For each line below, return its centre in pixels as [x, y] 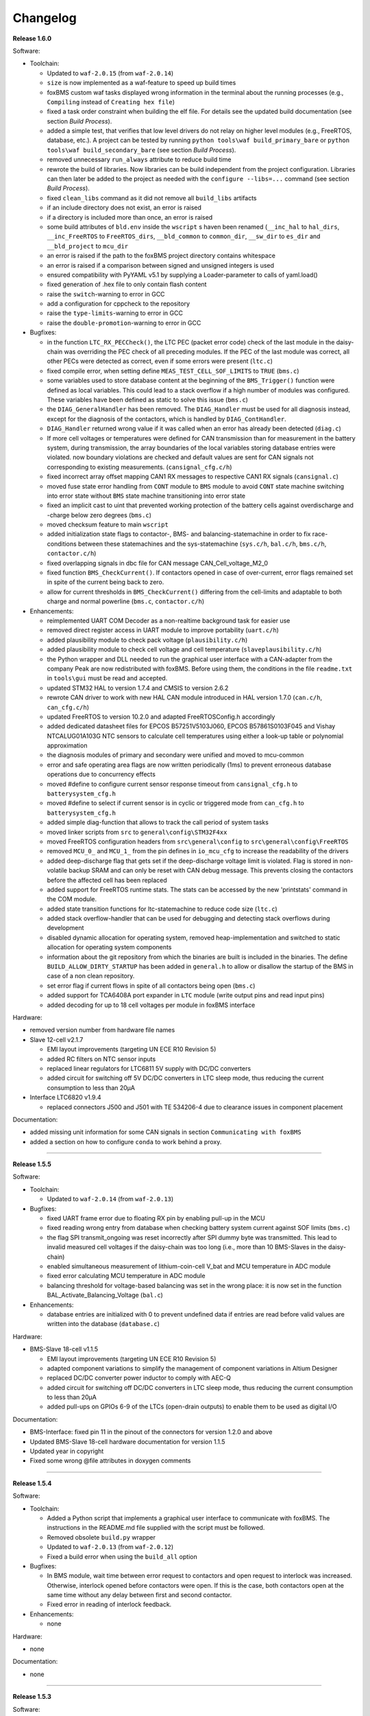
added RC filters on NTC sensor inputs [101, 1059]
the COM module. [72, 899]
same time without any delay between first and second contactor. [139, 1595]
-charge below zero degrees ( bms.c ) [99, 515]
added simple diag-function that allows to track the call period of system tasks [158, 822]
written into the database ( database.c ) [103, 1324]
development [65, 928]
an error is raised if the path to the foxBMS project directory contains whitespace [161, 256]
